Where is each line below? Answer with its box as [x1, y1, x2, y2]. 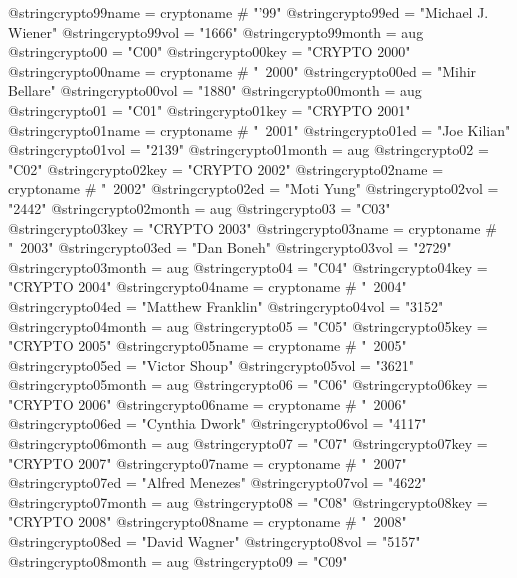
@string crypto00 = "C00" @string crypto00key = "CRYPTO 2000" [8, 41, 411, 62]
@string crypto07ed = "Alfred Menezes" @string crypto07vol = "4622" [8, 472, 427, 493]
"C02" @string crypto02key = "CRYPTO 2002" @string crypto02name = [8, 158, 444, 179]
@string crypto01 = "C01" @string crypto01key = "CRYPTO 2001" [8, 99, 411, 120]
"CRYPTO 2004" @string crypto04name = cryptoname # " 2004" [8, 276, 407, 297]
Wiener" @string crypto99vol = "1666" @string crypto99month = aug [8, 21, 424, 42]
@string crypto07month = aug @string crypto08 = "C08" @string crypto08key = [8, 491, 488, 512]
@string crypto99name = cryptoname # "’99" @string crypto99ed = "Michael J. [8, 2, 489, 22]
